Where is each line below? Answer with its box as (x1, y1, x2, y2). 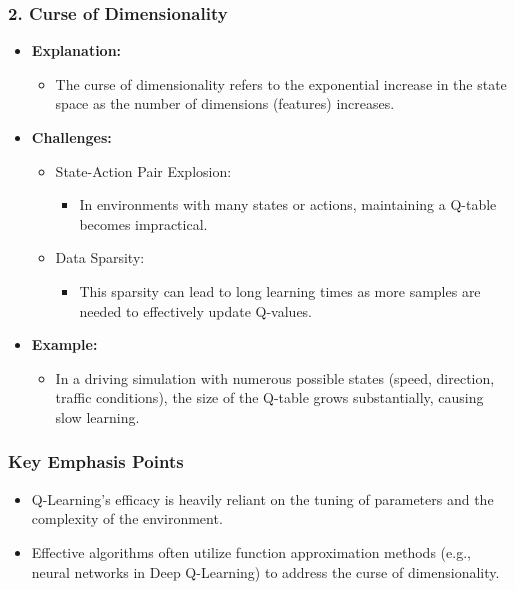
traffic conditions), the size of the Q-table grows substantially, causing (55, 387, 484, 408)
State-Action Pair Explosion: (55, 160, 232, 181)
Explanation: (31, 40, 122, 61)
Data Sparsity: (55, 247, 145, 268)
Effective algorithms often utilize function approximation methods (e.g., (31, 541, 471, 562)
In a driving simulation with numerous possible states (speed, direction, (55, 367, 495, 388)
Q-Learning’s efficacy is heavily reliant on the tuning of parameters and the (31, 488, 494, 509)
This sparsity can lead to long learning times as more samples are (79, 280, 481, 301)
